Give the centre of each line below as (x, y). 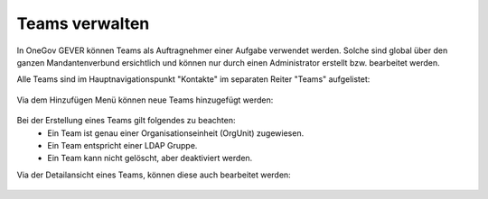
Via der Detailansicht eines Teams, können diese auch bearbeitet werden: (154, 175)
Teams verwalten (83, 23)
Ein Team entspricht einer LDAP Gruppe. (122, 145)
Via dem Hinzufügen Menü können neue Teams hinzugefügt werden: (145, 100)
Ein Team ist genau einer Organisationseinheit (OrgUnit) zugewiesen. (176, 133)
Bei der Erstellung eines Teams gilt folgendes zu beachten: (126, 121)
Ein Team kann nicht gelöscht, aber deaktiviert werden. (150, 158)
